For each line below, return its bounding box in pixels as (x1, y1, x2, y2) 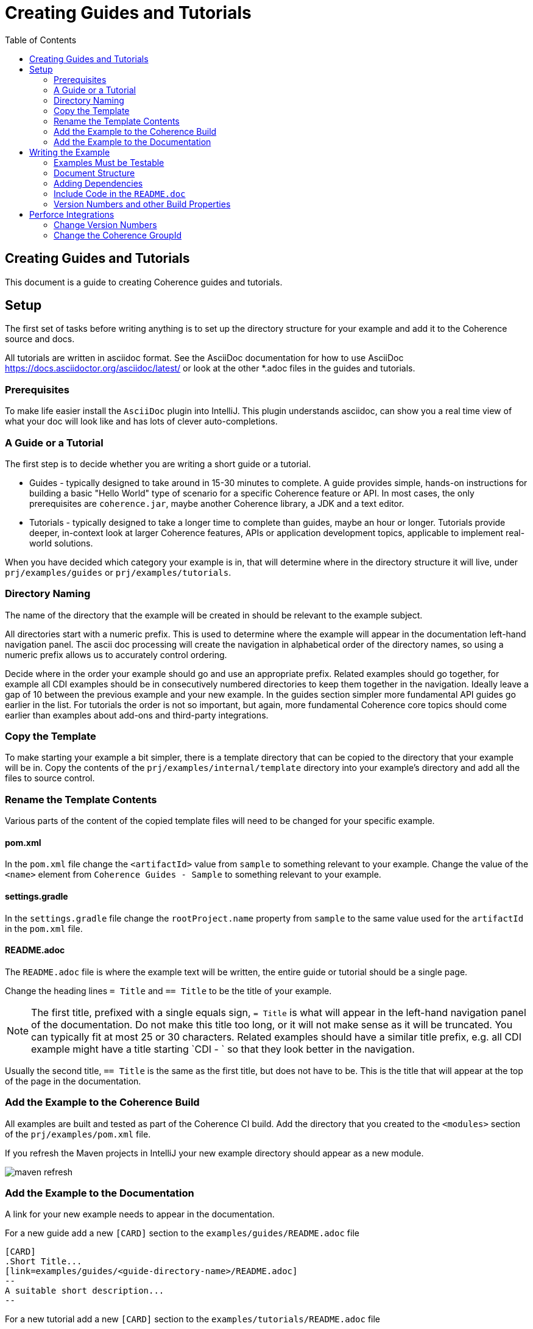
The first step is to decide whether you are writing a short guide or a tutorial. (5, 458, 311, 469)
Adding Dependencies (54, 177, 143, 188)
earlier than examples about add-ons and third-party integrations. (5, 709, 269, 720)
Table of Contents (5, 34, 77, 45)
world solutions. (29, 537, 93, 548)
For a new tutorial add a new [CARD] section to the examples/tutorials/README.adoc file (5, 1314, 381, 1325)
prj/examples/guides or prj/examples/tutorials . (5, 567, 231, 578)
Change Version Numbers (54, 219, 157, 230)
